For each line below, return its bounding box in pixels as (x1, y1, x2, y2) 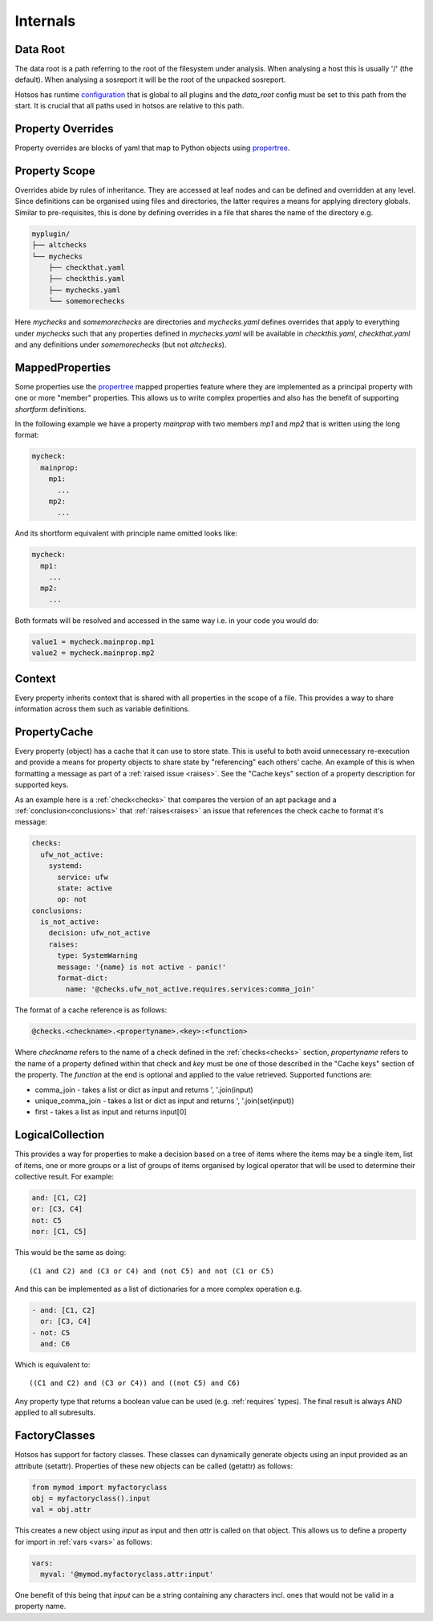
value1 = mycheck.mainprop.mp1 (31, 637, 156, 646)
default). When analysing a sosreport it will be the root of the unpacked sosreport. (14, 75, 286, 84)
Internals (14, 12, 76, 30)
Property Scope (14, 164, 95, 177)
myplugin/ (31, 229, 71, 238)
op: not (57, 895, 87, 904)
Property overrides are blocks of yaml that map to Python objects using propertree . (14, 143, 290, 153)
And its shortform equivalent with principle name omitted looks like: (14, 528, 238, 538)
